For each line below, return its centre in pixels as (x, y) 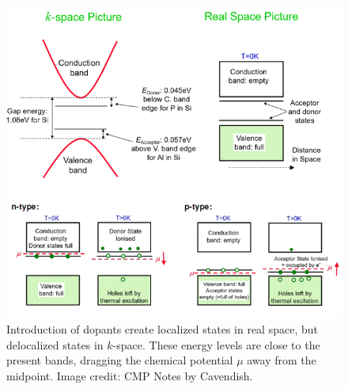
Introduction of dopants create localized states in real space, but (162, 329)
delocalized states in (55, 344)
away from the (282, 360)
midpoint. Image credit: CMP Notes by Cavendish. (130, 375)
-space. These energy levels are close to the (216, 344)
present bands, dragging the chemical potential (120, 360)
